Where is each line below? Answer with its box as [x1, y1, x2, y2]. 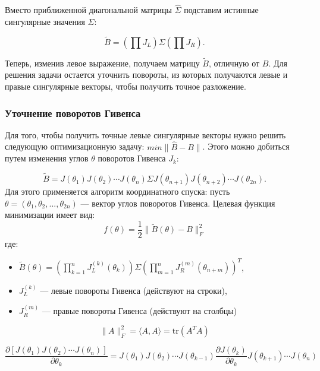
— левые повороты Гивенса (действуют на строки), [40, 284, 227, 296]
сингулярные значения [5, 15, 85, 27]
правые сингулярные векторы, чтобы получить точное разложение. [5, 80, 246, 93]
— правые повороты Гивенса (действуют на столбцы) [42, 305, 237, 317]
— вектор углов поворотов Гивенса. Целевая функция [80, 196, 275, 209]
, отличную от [208, 56, 260, 69]
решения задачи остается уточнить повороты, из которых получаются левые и [5, 68, 288, 81]
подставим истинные [184, 4, 259, 16]
